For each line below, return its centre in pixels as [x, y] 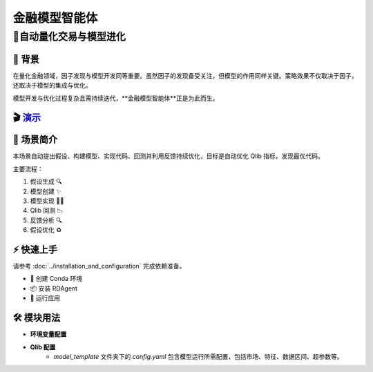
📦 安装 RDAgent [54, 288]
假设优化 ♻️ [46, 230]
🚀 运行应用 [45, 298]
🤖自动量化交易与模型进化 [69, 37]
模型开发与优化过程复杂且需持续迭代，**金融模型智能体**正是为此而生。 [116, 98]
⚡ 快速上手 [35, 249]
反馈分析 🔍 [46, 220]
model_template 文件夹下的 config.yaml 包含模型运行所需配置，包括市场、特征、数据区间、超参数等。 [198, 356]
